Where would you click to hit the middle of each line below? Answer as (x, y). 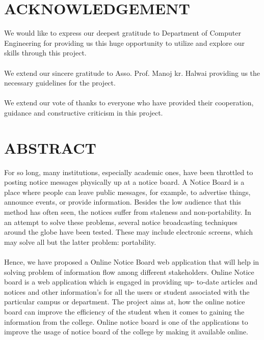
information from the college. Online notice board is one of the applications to (126, 321)
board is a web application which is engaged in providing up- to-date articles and (131, 282)
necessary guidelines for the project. (60, 83)
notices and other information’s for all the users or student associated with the (127, 291)
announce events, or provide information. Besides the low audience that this (123, 202)
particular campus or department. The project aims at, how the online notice (125, 302)
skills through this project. (45, 53)
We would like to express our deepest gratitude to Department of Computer (123, 33)
